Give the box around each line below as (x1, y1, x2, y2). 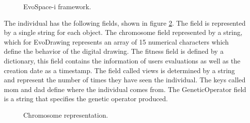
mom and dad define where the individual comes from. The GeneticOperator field (4, 84, 247, 94)
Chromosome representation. (23, 109, 108, 120)
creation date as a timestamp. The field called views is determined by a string (4, 65, 235, 75)
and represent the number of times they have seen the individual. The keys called (4, 75, 246, 85)
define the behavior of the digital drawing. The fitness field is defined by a (4, 46, 224, 56)
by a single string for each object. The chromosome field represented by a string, (4, 27, 243, 37)
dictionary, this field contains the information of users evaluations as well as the (4, 55, 240, 65)
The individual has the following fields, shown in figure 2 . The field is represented (4, 17, 246, 28)
